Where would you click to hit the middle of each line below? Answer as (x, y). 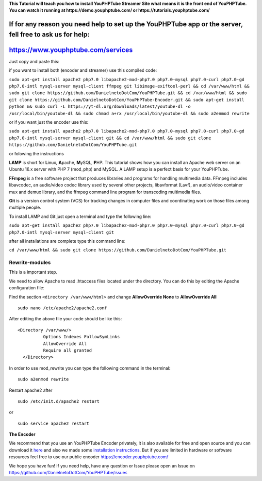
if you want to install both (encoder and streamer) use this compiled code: (83, 70)
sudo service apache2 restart (54, 423)
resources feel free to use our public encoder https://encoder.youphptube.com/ (89, 457)
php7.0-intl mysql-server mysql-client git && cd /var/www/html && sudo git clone (110, 138)
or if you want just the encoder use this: (49, 122)
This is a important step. (33, 272)
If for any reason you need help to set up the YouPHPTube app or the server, (126, 24)
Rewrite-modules (30, 263)
